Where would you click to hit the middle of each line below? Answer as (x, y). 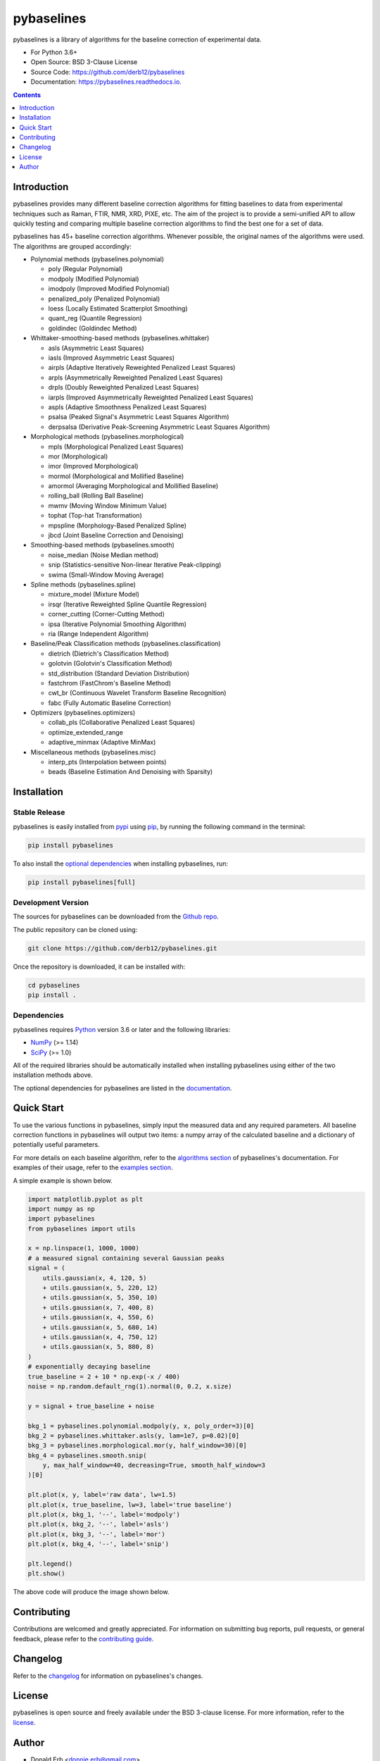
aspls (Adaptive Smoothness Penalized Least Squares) (127, 407)
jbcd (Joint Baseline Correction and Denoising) (116, 535)
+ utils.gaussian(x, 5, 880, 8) (99, 1347)
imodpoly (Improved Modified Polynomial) (109, 289)
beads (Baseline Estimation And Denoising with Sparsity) (131, 772)
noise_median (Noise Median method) (103, 555)
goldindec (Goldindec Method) (93, 328)
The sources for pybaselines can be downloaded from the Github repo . (116, 916)
